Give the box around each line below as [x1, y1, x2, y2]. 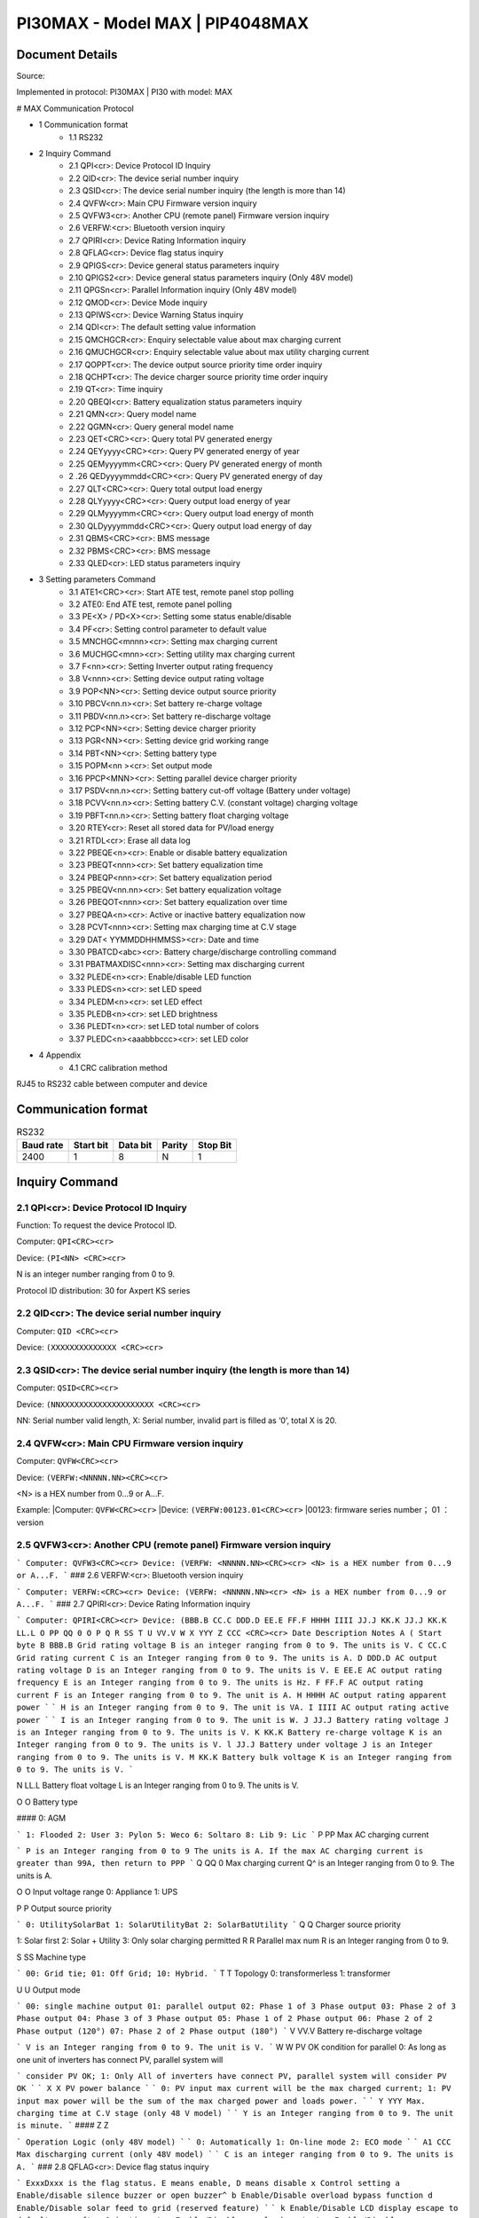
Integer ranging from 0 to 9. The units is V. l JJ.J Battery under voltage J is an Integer [16, 1740, 434, 1750]
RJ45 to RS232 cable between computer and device [16, 1078, 208, 1089]
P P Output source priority [16, 1903, 113, 1914]
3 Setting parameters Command [38, 574, 156, 585]
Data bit [118, 1139, 153, 1152]
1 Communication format [38, 120, 129, 130]
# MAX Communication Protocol [16, 103, 135, 114]
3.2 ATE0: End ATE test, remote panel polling [68, 599, 232, 610]
